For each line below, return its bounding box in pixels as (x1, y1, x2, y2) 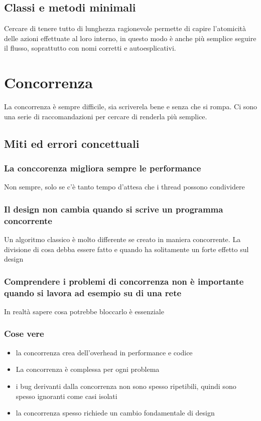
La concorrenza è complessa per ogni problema (16, 364, 160, 374)
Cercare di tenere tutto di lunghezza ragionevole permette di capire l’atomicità (4, 23, 246, 34)
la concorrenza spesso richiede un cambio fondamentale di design (16, 407, 215, 418)
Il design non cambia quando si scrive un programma (4, 202, 223, 215)
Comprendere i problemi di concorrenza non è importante (4, 275, 244, 287)
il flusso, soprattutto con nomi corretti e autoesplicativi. (4, 43, 176, 53)
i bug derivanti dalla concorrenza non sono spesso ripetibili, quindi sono (16, 380, 236, 391)
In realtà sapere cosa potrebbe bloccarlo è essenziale (4, 306, 164, 316)
